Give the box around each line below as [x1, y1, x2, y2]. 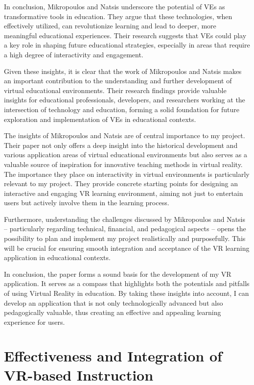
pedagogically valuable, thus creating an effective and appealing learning [4, 307, 221, 317]
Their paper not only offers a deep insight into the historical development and [4, 140, 238, 150]
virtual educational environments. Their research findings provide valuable [4, 85, 227, 95]
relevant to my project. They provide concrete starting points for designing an [4, 178, 238, 189]
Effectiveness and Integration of [4, 345, 222, 365]
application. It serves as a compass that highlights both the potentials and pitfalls [4, 278, 250, 289]
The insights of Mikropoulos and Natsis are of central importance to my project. [4, 130, 245, 141]
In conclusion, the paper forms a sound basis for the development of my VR [4, 268, 231, 279]
